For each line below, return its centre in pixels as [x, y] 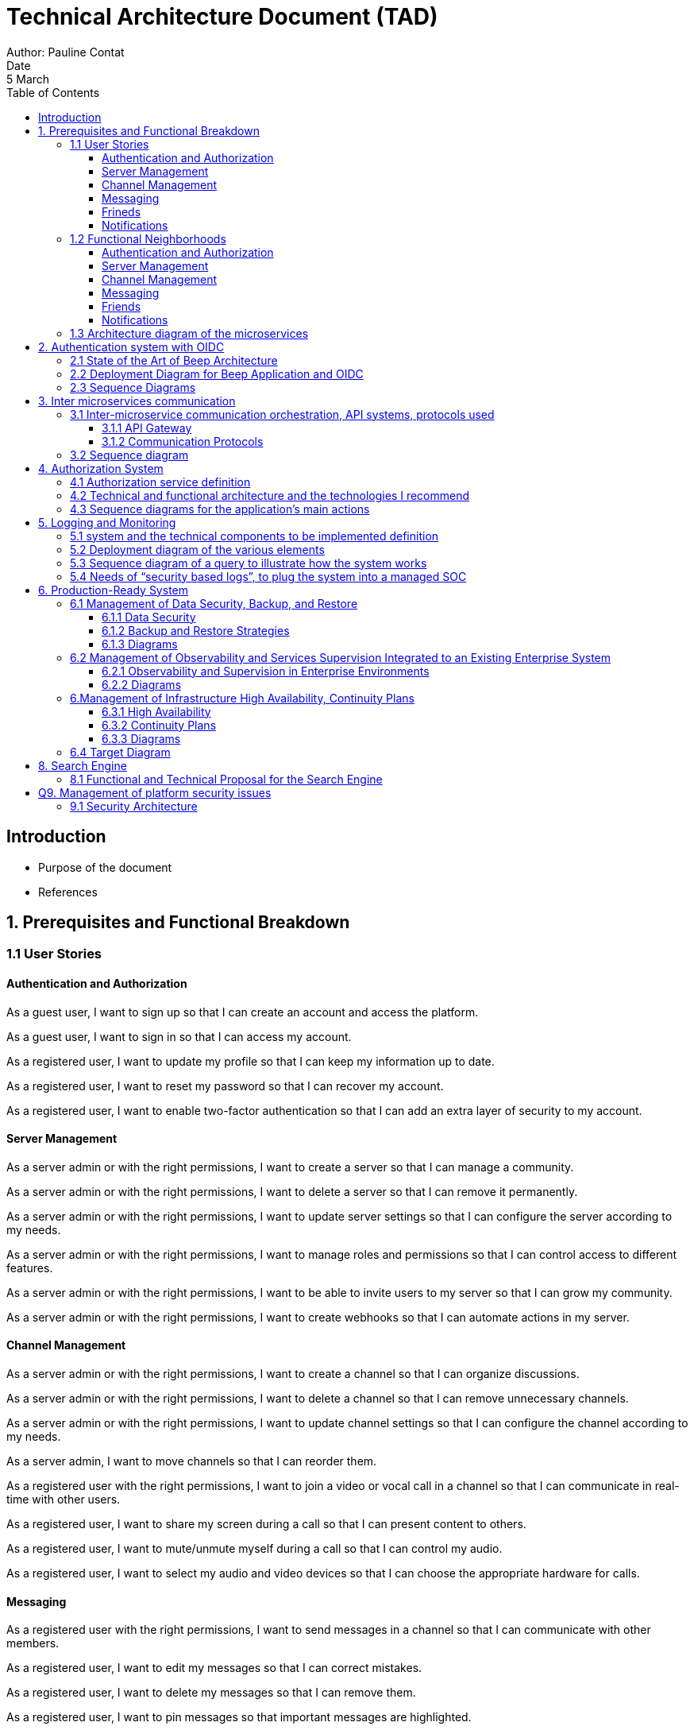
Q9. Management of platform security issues [155, 792]
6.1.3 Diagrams [140, 644]
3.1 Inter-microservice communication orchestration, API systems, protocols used [282, 414]
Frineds [121, 211]
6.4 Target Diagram [120, 752]
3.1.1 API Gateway [147, 428]
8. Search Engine [83, 765]
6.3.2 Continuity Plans [159, 725]
